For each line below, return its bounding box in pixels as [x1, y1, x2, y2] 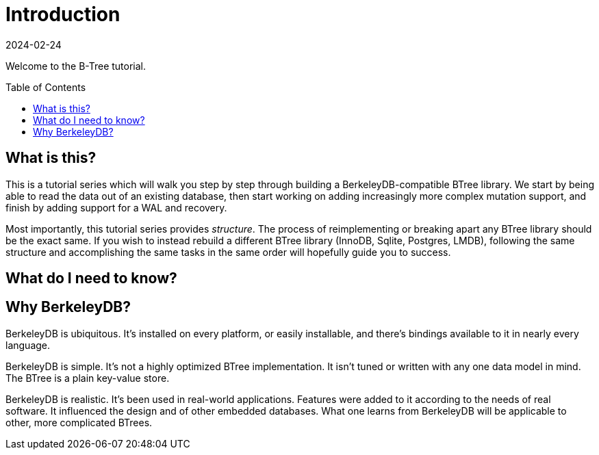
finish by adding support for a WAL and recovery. [5, 201, 227, 213]
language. [5, 339, 51, 351]
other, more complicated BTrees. [5, 416, 153, 428]
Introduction [5, 3, 120, 26]
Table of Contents [5, 81, 86, 93]
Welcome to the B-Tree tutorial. [5, 60, 146, 72]
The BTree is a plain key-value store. [5, 372, 170, 384]
